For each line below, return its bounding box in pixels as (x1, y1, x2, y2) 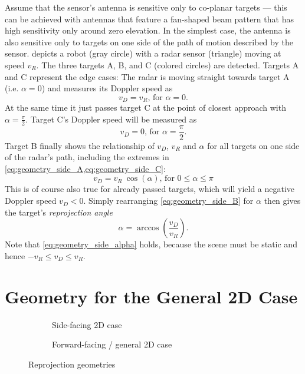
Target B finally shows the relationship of (5, 139, 155, 151)
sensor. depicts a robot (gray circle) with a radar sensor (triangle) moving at (5, 47, 281, 59)
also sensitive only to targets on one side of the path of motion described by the (5, 35, 293, 48)
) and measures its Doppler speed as (41, 82, 173, 94)
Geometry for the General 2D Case (5, 284, 298, 308)
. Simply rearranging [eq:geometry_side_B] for (83, 194, 254, 207)
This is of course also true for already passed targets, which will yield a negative (5, 183, 295, 195)
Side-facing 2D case (52, 318, 122, 330)
